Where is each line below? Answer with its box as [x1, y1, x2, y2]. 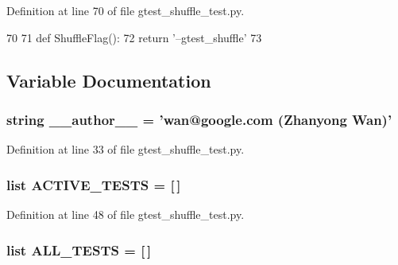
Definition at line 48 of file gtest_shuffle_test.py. [6, 206, 245, 222]
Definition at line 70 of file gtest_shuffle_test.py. [6, 2, 245, 18]
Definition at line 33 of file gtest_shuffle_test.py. [6, 141, 245, 158]
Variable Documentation [6, 68, 211, 92]
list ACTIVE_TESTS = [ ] [6, 174, 181, 194]
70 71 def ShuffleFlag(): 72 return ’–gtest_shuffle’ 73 [6, 29, 262, 45]
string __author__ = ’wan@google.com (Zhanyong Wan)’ [6, 109, 392, 129]
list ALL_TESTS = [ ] [6, 240, 152, 259]
